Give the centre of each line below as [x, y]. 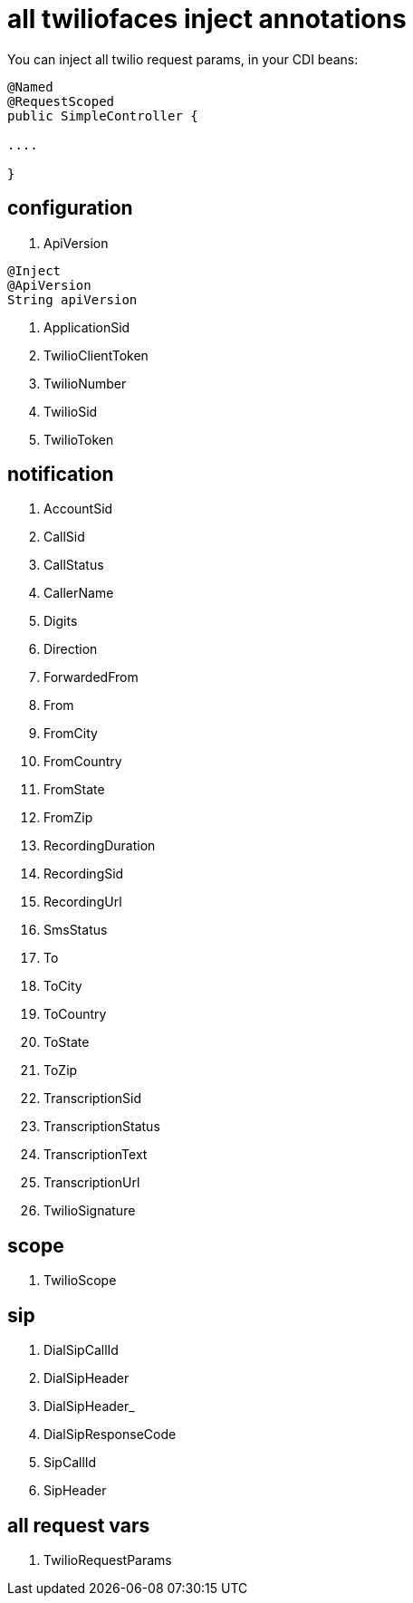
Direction [71, 649]
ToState [67, 1042]
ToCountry [75, 1014]
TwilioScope [80, 1281]
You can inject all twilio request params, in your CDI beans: [183, 59]
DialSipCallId [81, 1350]
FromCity [71, 734]
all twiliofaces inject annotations [207, 19]
